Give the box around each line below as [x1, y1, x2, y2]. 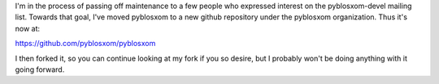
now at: [15, 23, 41, 33]
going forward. [15, 65, 65, 74]
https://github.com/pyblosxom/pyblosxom [15, 39, 156, 48]
